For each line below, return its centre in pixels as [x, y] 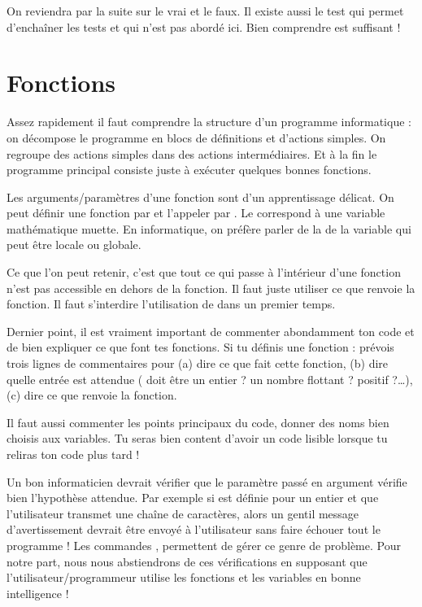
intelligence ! [38, 593]
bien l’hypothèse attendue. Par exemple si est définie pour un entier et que [193, 498]
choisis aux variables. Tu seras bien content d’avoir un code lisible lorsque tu [197, 438]
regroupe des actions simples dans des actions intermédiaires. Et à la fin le [192, 153]
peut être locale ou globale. [74, 245]
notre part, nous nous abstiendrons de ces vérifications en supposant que [187, 561]
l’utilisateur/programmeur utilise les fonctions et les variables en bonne [184, 577]
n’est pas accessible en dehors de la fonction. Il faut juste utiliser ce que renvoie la [211, 288]
